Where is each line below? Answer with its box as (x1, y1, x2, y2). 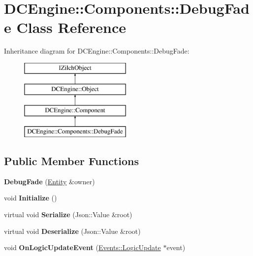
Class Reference (16, 17, 126, 37)
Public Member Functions (4, 153, 139, 169)
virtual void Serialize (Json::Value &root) (4, 209, 132, 220)
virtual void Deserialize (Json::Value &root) (4, 226, 141, 236)
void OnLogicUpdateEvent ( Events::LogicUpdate (4, 242, 161, 253)
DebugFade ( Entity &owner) (4, 176, 95, 186)
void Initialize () (4, 193, 57, 203)
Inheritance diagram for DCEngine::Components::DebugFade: (4, 46, 190, 56)
